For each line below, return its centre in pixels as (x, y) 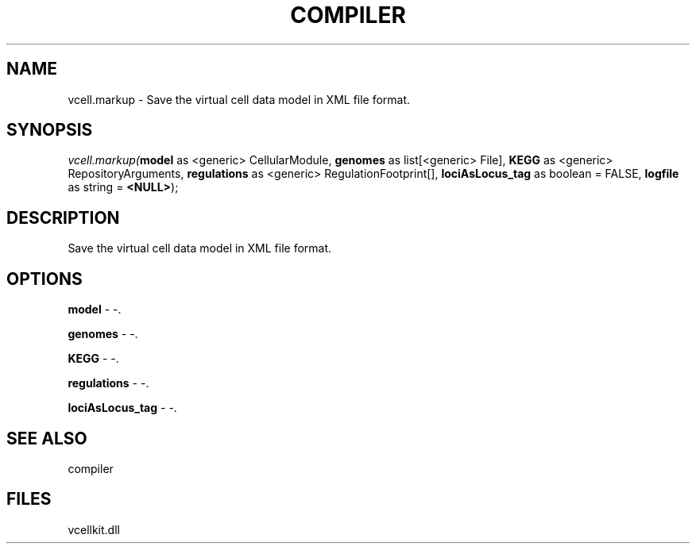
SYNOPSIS (50, 130)
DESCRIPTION (63, 217)
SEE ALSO (47, 438)
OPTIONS (44, 279)
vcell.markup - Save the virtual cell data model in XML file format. (239, 99)
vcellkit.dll (94, 529)
